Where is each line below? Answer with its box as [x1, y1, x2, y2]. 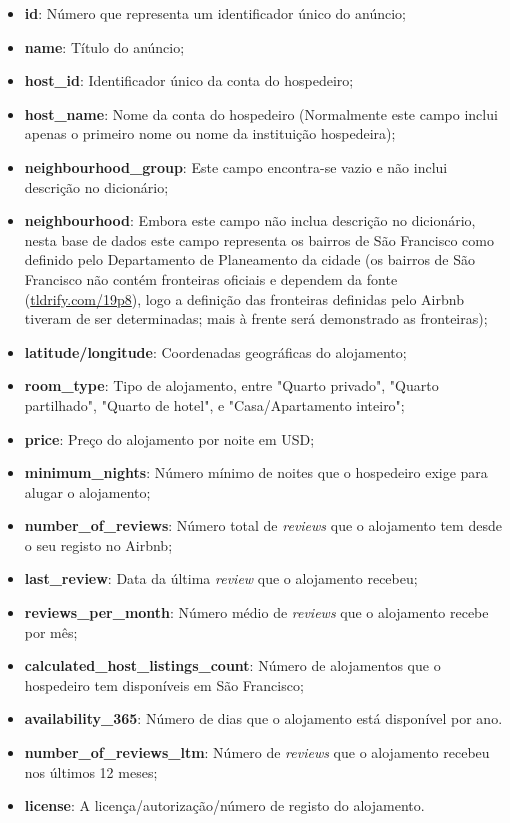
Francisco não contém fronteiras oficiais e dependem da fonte [24, 268, 398, 289]
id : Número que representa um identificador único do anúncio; [24, 3, 406, 23]
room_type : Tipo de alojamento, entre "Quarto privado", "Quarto [24, 375, 439, 396]
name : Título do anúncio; [24, 36, 185, 57]
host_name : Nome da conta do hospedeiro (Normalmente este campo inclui [24, 103, 498, 124]
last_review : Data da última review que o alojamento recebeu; [24, 568, 418, 589]
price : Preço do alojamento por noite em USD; [24, 428, 315, 449]
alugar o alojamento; [24, 481, 151, 502]
